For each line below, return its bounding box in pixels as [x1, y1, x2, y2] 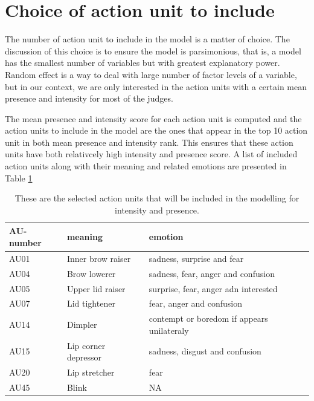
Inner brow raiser [66, 252, 131, 264]
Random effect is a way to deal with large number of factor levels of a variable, [5, 68, 297, 80]
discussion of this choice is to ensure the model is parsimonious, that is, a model [5, 44, 301, 57]
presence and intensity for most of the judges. [5, 92, 173, 105]
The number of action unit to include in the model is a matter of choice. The [5, 33, 290, 45]
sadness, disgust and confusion [149, 345, 261, 357]
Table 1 [5, 171, 33, 184]
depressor [66, 351, 101, 364]
